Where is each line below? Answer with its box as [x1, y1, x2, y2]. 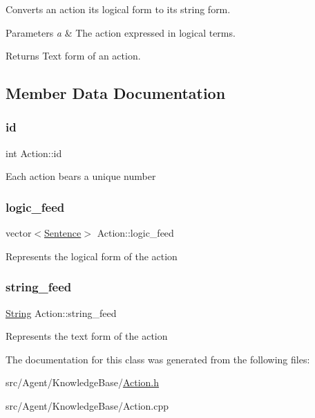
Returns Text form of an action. [6, 48, 141, 63]
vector [6, 226, 32, 240]
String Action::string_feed [6, 305, 117, 320]
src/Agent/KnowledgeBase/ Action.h [6, 375, 160, 390]
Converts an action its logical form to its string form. [6, 2, 231, 16]
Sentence [44, 226, 82, 240]
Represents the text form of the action [6, 329, 168, 343]
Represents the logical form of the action [6, 248, 178, 263]
